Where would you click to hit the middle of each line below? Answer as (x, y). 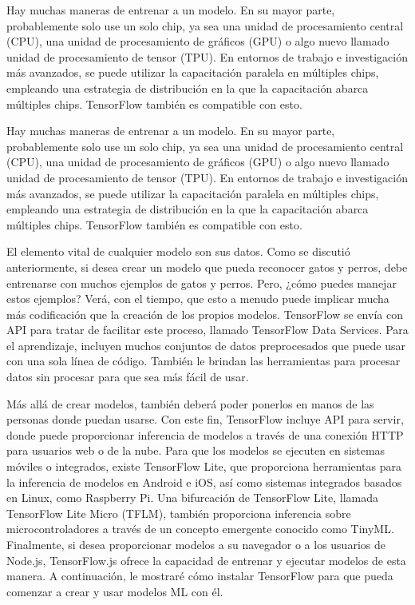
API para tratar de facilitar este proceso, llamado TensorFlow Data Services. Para (207, 330)
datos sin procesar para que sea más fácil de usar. (128, 377)
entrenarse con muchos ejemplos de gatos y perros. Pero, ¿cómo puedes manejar (202, 283)
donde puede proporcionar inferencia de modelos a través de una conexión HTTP (205, 434)
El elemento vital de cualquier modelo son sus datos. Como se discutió (178, 251)
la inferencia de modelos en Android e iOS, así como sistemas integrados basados (204, 482)
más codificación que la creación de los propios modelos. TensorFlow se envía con (205, 314)
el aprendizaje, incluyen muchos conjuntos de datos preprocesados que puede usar (206, 345)
